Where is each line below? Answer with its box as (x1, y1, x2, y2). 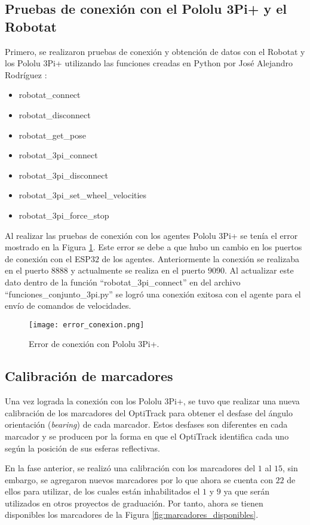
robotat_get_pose (19, 128, 86, 141)
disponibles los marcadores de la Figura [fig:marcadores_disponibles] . (5, 508, 259, 521)
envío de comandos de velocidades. (5, 299, 131, 312)
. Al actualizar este (225, 264, 294, 277)
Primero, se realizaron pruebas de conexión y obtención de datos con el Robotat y (5, 45, 305, 57)
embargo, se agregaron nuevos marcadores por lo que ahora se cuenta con (5, 473, 273, 486)
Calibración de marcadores (5, 367, 173, 385)
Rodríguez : (5, 68, 47, 81)
